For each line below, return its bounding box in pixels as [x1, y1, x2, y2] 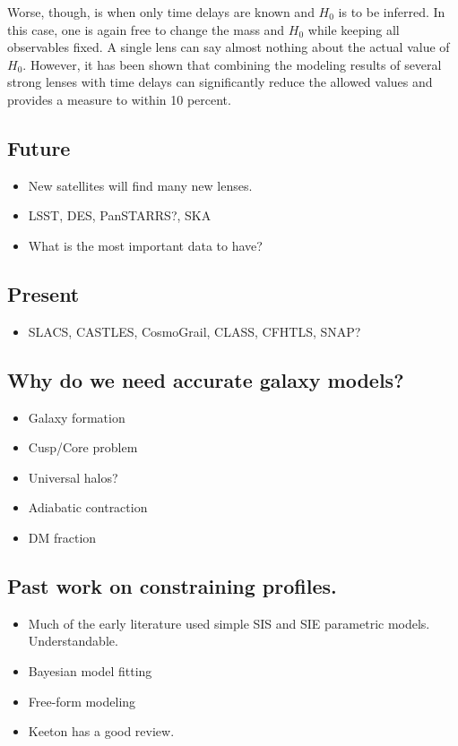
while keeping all [307, 20, 400, 39]
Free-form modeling [28, 691, 136, 710]
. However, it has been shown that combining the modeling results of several [22, 55, 442, 73]
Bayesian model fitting [28, 661, 152, 680]
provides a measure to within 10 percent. [7, 90, 231, 108]
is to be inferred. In [338, 3, 445, 21]
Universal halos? [28, 467, 118, 486]
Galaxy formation [28, 407, 125, 426]
